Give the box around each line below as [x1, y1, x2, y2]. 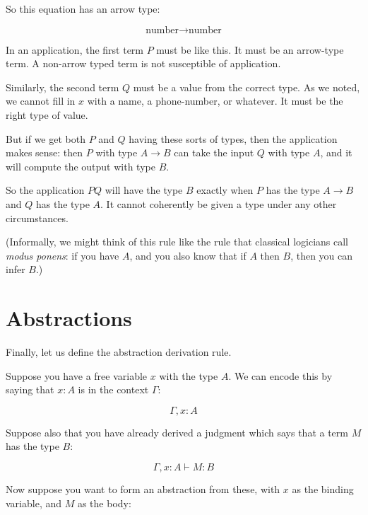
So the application [6, 183, 85, 197]
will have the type [105, 183, 183, 197]
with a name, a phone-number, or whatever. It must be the [87, 93, 343, 108]
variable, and [6, 495, 62, 510]
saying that [6, 382, 54, 397]
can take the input [174, 145, 254, 160]
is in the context [78, 382, 149, 397]
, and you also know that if [129, 248, 247, 262]
